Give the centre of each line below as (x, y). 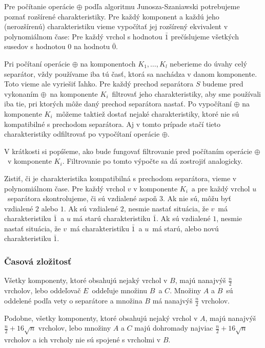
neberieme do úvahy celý (208, 63)
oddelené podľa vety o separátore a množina (73, 300)
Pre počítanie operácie (39, 6)
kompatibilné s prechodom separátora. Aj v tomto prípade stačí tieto (112, 124)
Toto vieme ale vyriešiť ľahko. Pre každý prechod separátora (99, 84)
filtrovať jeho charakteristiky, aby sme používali (186, 93)
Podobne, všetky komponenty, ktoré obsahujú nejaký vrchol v (101, 318)
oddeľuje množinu (120, 290)
